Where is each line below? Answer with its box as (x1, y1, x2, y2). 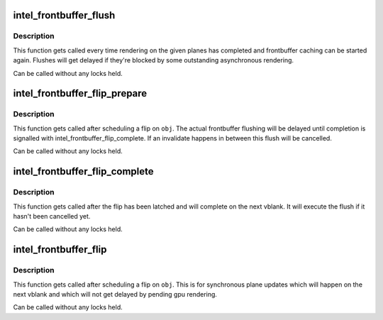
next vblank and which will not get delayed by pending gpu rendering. (13, 289, 218, 298)
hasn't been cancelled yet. (13, 212, 91, 221)
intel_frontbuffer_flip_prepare (13, 87, 148, 99)
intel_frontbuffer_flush (13, 9, 116, 21)
